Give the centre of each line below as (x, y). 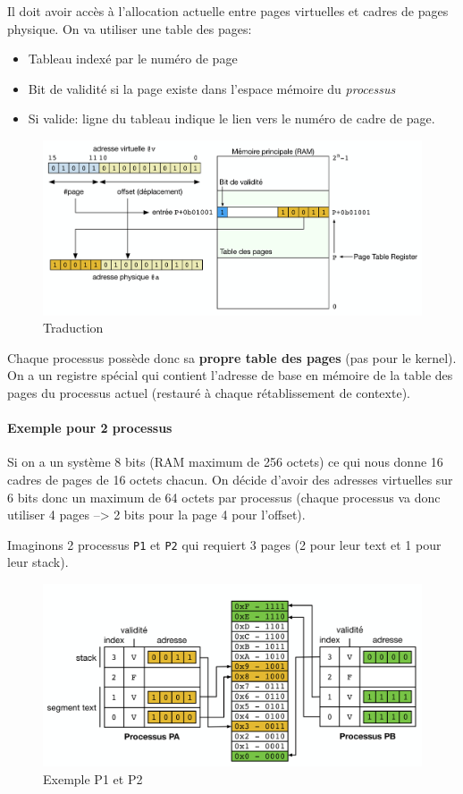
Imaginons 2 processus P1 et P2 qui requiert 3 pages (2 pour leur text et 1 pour (224, 544)
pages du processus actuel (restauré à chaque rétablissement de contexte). (209, 392)
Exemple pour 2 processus (90, 428)
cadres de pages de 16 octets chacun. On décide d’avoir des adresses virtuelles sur (230, 479)
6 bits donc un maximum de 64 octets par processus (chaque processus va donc (224, 497)
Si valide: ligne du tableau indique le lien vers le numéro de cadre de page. (231, 118)
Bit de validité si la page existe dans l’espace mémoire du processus (212, 88)
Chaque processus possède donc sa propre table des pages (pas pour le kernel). (232, 357)
